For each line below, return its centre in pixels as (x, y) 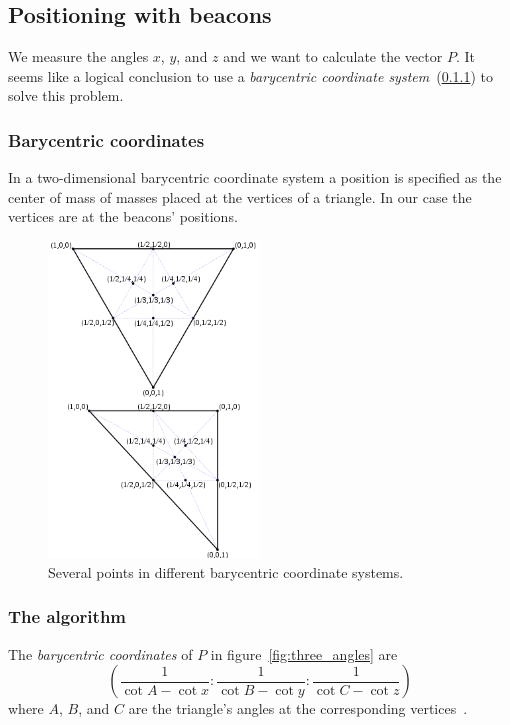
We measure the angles (78, 56)
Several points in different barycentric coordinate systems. (226, 571)
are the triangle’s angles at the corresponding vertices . (298, 708)
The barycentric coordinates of (100, 653)
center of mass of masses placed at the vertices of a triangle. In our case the (240, 196)
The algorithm (67, 616)
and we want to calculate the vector (333, 56)
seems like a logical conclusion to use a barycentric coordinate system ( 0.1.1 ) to (250, 75)
